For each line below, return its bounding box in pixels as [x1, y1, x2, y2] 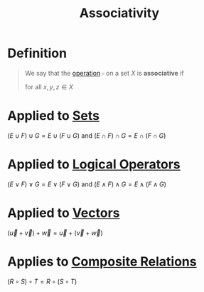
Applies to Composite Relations [7, 253, 197, 269]
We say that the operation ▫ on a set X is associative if [24, 69, 184, 77]
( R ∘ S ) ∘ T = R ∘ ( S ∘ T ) [7, 277, 77, 286]
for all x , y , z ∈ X [24, 82, 73, 91]
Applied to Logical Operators [7, 156, 181, 173]
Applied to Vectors [7, 205, 120, 221]
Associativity [79, 5, 160, 21]
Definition [7, 45, 68, 61]
